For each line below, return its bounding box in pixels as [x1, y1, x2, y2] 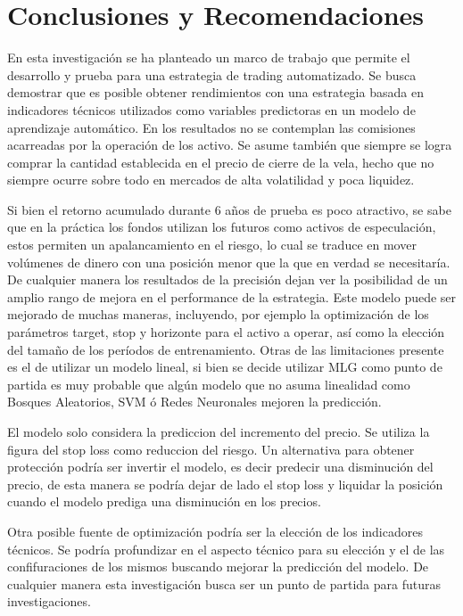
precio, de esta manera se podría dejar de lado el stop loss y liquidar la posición [7, 474, 443, 493]
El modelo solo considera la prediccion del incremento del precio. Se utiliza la [7, 423, 430, 440]
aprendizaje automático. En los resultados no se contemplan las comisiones [7, 118, 416, 136]
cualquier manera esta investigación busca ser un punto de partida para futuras [7, 574, 441, 593]
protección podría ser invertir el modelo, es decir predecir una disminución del [7, 457, 434, 476]
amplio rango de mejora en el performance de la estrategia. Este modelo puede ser [7, 287, 457, 306]
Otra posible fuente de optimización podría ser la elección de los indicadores [7, 522, 423, 540]
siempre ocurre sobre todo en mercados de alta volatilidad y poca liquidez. [7, 170, 415, 189]
